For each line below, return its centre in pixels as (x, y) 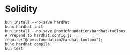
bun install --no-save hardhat (37, 22)
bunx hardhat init (24, 27)
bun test (14, 48)
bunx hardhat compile (28, 44)
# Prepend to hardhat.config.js (38, 35)
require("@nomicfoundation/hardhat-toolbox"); (54, 40)
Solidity (21, 9)
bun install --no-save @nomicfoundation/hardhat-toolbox (65, 31)
